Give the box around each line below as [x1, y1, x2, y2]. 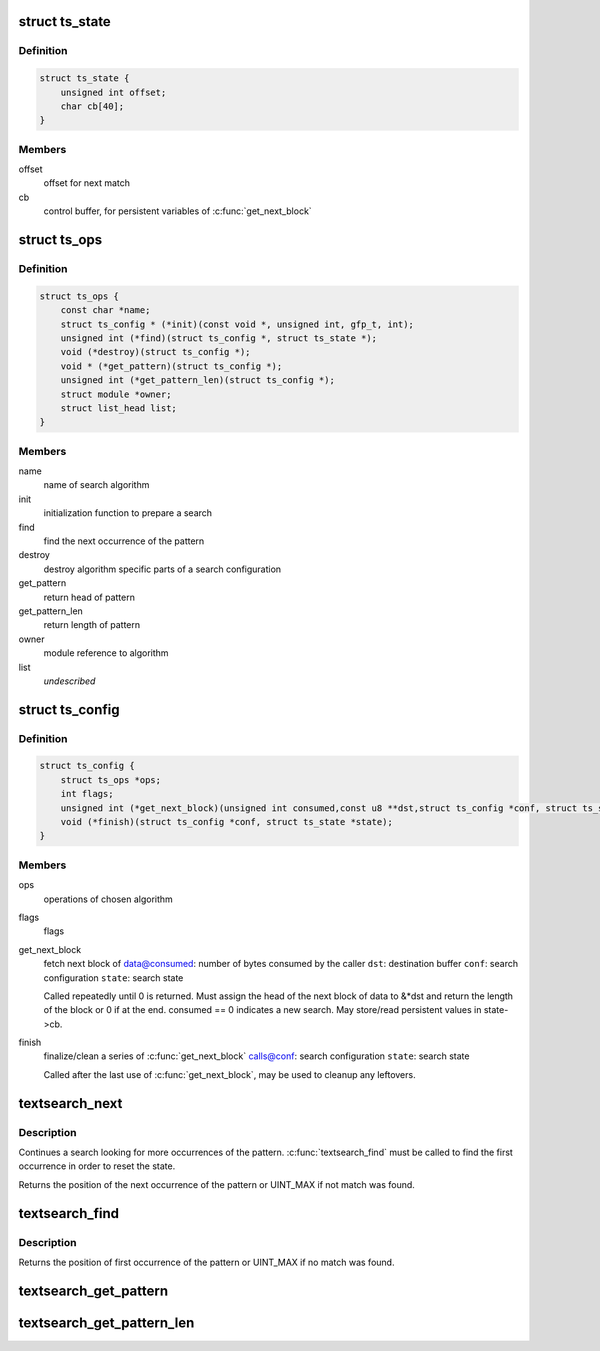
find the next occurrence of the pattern [43, 535, 205, 547]
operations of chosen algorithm [43, 893, 174, 905]
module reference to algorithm [43, 647, 169, 659]
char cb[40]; [60, 100, 125, 112]
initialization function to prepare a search [43, 507, 213, 519]
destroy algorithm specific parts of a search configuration [43, 563, 282, 575]
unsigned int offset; [60, 86, 167, 98]
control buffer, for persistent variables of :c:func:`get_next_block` [43, 205, 312, 217]
